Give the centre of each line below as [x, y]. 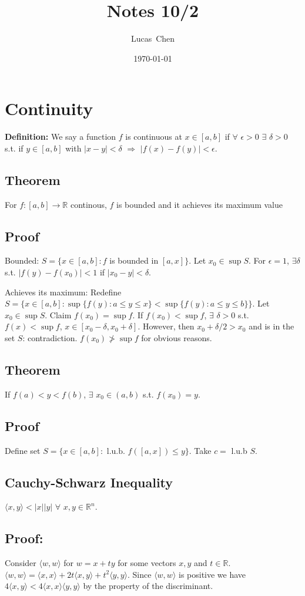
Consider [21, 563]
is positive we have [212, 574]
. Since [140, 574]
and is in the [272, 326]
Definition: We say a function [61, 137]
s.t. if [14, 148]
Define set [23, 450]
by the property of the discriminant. [148, 586]
